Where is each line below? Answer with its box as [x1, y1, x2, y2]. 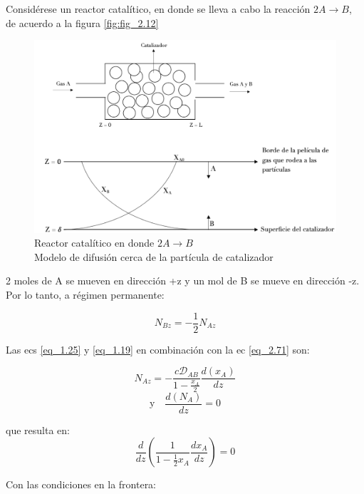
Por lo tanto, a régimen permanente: [6, 287, 165, 302]
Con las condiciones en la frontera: [6, 477, 157, 492]
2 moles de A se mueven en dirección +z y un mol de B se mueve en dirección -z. [6, 273, 360, 288]
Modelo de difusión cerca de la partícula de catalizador [34, 249, 274, 264]
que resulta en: [6, 422, 70, 437]
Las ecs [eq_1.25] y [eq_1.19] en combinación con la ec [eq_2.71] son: [6, 341, 310, 356]
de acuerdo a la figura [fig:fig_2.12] [6, 15, 159, 30]
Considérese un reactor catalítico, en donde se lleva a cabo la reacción [6, 1, 311, 16]
